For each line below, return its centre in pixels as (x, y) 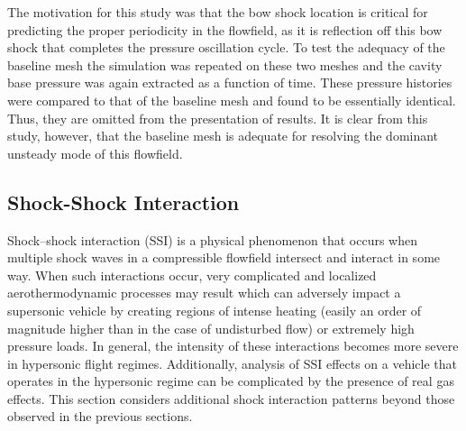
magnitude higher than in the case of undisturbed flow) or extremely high (211, 328)
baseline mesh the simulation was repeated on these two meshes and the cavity (225, 64)
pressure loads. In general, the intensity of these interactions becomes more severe (233, 346)
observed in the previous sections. (100, 416)
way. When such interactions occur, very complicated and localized (192, 275)
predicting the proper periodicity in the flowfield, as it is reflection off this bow (225, 29)
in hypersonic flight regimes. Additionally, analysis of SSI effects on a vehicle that (233, 363)
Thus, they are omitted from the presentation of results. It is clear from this (218, 118)
